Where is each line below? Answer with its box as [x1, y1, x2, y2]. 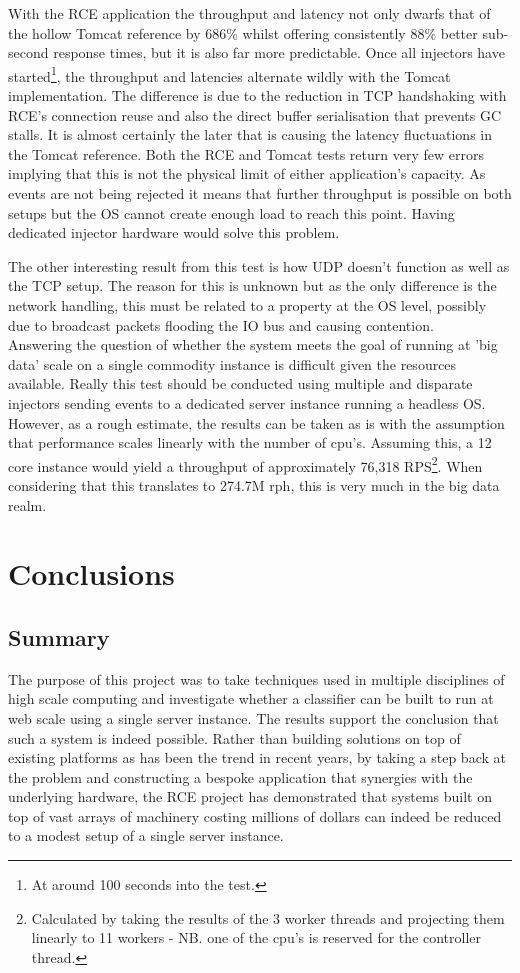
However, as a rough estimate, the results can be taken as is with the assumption [8, 412, 505, 433]
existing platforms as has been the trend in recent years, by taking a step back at [8, 747, 506, 768]
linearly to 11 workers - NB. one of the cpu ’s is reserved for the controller [31, 927, 481, 948]
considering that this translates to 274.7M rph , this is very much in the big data [8, 474, 500, 495]
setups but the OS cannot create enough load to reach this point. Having [8, 202, 455, 223]
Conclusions [8, 553, 175, 594]
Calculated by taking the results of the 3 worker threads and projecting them [31, 907, 505, 928]
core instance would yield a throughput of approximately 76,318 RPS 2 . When [8, 452, 483, 476]
